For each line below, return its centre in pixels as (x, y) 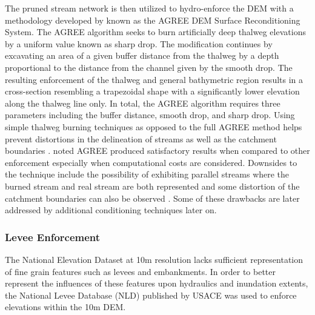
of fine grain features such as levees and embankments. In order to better (140, 271)
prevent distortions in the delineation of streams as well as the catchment (141, 138)
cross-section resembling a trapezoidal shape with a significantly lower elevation (152, 91)
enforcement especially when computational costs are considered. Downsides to (151, 162)
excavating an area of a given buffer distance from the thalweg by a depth (142, 55)
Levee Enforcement (53, 237)
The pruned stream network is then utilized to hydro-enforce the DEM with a (149, 8)
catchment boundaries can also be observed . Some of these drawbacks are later (152, 198)
